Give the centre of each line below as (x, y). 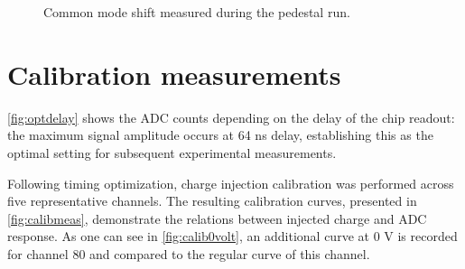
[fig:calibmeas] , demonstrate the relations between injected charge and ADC (217, 218)
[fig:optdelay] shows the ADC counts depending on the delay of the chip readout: (231, 117)
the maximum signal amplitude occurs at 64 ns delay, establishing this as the (220, 135)
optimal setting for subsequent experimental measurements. (172, 152)
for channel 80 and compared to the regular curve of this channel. (189, 253)
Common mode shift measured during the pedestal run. (197, 12)
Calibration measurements (174, 74)
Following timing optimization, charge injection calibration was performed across (231, 183)
